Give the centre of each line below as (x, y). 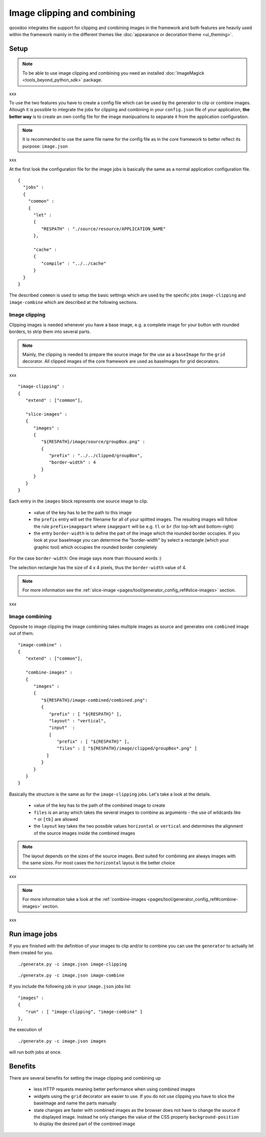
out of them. (22, 633)
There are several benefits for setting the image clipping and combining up (85, 1078)
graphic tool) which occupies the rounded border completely (95, 547)
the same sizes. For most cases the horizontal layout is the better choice (99, 863)
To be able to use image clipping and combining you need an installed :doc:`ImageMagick (113, 73)
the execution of (26, 1030)
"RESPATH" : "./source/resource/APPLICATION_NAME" (103, 229)
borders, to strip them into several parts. (50, 332)
